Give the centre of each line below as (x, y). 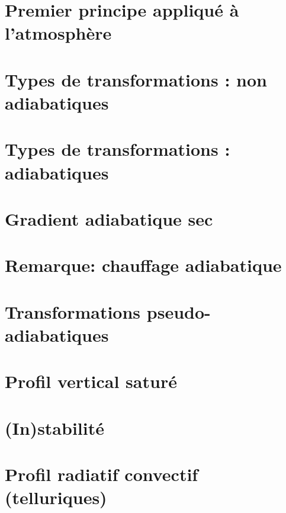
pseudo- (179, 311)
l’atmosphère (58, 33)
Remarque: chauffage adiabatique (143, 265)
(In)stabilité (54, 427)
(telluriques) (56, 497)
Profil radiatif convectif (102, 474)
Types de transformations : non (136, 79)
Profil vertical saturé (91, 381)
